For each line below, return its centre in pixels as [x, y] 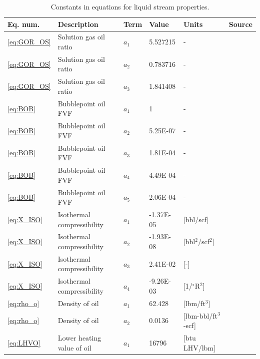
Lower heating [79, 337]
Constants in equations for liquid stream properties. [130, 6]
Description [78, 24]
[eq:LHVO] [24, 342]
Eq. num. [24, 24]
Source [240, 24]
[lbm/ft [194, 303]
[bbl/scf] [196, 219]
